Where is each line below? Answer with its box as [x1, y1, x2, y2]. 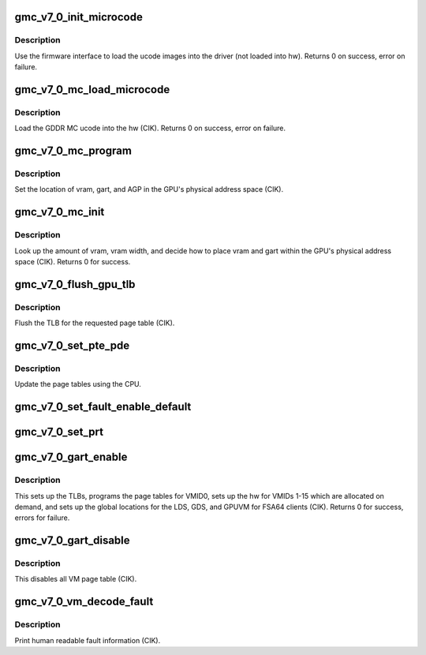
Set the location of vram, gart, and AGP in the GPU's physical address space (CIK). [14, 185, 284, 194]
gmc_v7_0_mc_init [14, 205, 105, 219]
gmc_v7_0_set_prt [14, 425, 104, 439]
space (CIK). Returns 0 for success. [14, 257, 131, 267]
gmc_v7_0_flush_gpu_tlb [14, 277, 136, 291]
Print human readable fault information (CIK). [14, 635, 161, 645]
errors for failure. [14, 513, 70, 522]
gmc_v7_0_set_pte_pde [14, 339, 130, 352]
